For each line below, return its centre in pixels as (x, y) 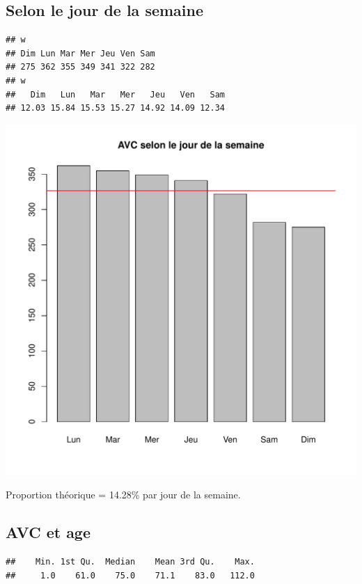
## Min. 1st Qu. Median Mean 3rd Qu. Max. (130, 562)
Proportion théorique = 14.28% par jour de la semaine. (123, 495)
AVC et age (48, 532)
